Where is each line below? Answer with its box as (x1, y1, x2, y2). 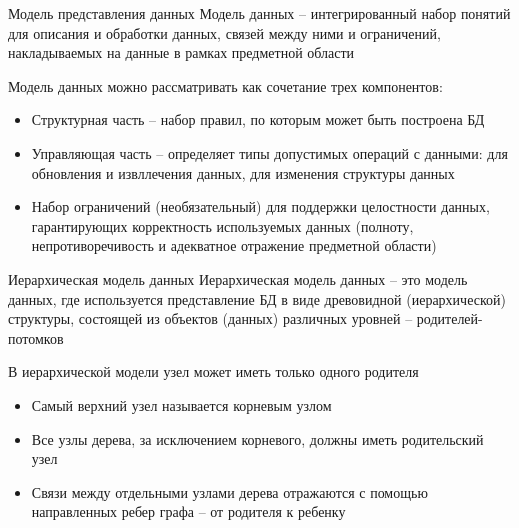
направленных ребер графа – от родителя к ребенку (31, 501, 346, 522)
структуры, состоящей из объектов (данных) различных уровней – (8, 308, 413, 329)
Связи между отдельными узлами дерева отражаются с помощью (31, 481, 428, 502)
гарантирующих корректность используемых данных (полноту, (31, 215, 414, 236)
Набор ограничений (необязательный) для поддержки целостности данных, (31, 196, 490, 217)
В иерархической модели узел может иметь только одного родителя (8, 361, 419, 382)
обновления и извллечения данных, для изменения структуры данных (31, 162, 455, 183)
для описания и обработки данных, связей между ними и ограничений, (8, 22, 441, 43)
